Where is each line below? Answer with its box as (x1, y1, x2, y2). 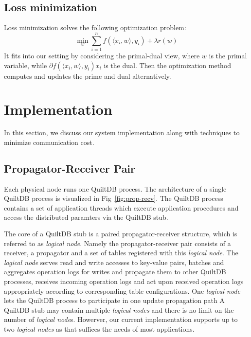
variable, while (4, 60, 47, 70)
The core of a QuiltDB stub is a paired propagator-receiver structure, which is (4, 229, 237, 238)
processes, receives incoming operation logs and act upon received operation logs (4, 276, 244, 286)
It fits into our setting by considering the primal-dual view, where (4, 50, 200, 60)
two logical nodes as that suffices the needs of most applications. (4, 323, 195, 334)
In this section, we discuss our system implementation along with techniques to (4, 127, 240, 138)
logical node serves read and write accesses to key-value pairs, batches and (4, 257, 224, 267)
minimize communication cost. (4, 137, 94, 147)
